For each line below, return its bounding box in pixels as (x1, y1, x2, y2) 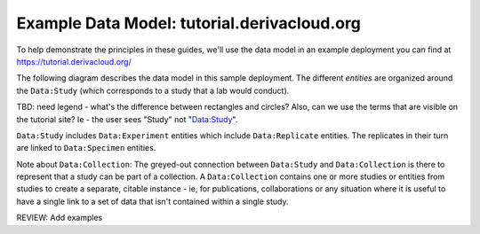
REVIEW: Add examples (16, 213, 103, 223)
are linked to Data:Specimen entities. (16, 143, 156, 153)
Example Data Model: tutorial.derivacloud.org (16, 13, 362, 33)
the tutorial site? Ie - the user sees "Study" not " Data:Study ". (16, 113, 238, 124)
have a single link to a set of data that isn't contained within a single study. (16, 196, 289, 207)
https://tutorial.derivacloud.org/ (16, 56, 132, 66)
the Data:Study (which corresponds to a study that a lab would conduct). (16, 85, 290, 96)
